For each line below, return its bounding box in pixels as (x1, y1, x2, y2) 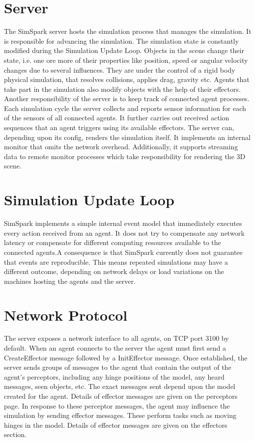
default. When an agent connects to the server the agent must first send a (4, 343, 226, 353)
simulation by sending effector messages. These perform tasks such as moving (4, 410, 236, 420)
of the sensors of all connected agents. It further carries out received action (4, 112, 229, 123)
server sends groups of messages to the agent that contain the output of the (4, 362, 231, 372)
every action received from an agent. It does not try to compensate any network (4, 227, 245, 238)
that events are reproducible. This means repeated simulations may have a (4, 256, 228, 267)
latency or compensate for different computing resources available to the (4, 237, 221, 248)
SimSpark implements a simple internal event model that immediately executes (4, 218, 242, 228)
